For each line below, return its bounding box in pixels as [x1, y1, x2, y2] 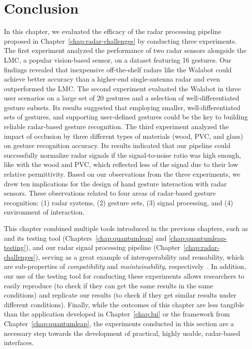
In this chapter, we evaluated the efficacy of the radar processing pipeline [4, 26, 221, 36]
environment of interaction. [4, 207, 85, 217]
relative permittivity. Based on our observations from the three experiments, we [4, 169, 240, 179]
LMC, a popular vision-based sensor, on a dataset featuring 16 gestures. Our [4, 54, 232, 65]
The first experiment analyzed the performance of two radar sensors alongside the [4, 45, 247, 55]
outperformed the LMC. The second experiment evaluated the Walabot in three [4, 83, 241, 93]
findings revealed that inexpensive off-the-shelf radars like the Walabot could [4, 64, 232, 74]
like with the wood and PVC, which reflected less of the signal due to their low [4, 159, 238, 169]
